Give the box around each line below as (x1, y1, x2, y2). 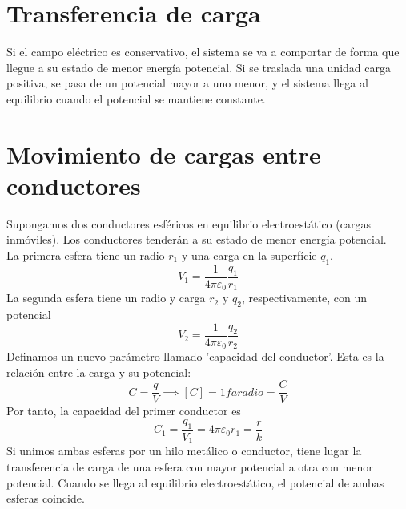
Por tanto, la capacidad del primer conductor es (6, 402, 241, 419)
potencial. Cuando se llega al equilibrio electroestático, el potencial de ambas (6, 474, 384, 491)
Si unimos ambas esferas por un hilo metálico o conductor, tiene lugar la (6, 442, 362, 459)
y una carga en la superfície (181, 247, 317, 263)
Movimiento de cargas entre (6, 137, 321, 170)
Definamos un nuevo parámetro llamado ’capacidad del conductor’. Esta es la (6, 348, 384, 365)
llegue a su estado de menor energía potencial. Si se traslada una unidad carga (6, 59, 391, 75)
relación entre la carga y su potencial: (6, 363, 191, 380)
